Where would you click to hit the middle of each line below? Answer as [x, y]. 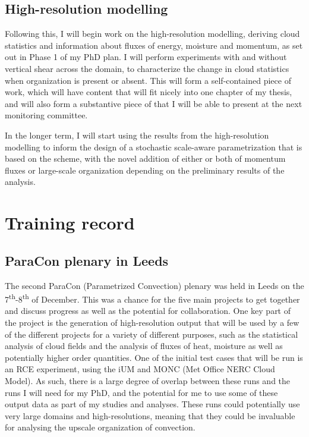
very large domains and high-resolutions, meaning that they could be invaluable [150, 415]
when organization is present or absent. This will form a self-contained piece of [148, 80]
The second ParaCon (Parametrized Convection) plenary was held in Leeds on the [154, 285]
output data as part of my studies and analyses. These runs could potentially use [152, 404]
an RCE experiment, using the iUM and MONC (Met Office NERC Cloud [140, 369]
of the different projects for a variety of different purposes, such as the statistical [152, 334]
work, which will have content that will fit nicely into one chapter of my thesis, [149, 92]
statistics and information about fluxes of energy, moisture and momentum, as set [154, 45]
